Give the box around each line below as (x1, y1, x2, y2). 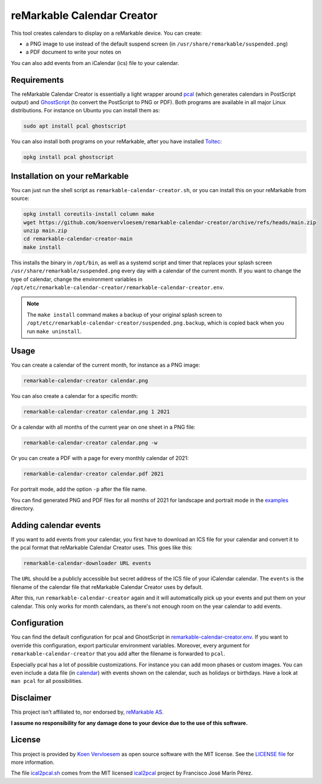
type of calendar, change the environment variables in (11, 276, 143, 283)
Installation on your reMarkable (11, 171, 129, 181)
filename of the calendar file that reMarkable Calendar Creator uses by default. (11, 583, 203, 591)
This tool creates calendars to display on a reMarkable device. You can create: (11, 30, 202, 37)
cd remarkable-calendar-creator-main (23, 235, 133, 242)
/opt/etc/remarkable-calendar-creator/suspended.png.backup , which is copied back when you (27, 319, 285, 326)
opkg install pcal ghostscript (23, 154, 115, 161)
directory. (11, 505, 35, 512)
